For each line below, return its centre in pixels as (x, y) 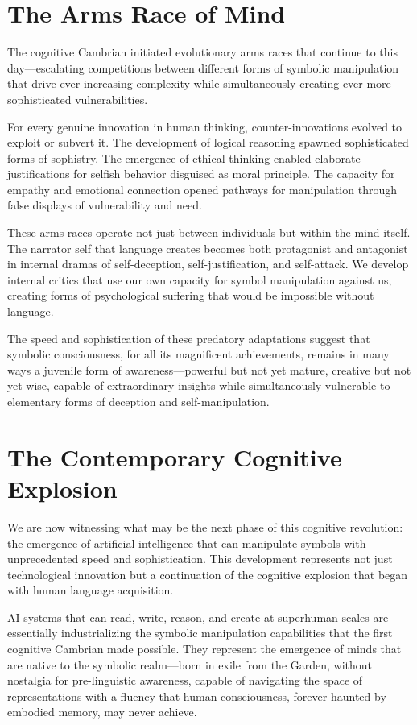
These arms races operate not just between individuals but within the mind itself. (209, 232)
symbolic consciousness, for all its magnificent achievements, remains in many (198, 354)
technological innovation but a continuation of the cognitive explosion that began (208, 574)
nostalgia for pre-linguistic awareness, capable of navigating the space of (185, 680)
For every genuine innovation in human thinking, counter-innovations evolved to (205, 126)
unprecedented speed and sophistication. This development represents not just (200, 559)
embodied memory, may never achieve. (102, 712)
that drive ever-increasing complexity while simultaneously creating (173, 83)
